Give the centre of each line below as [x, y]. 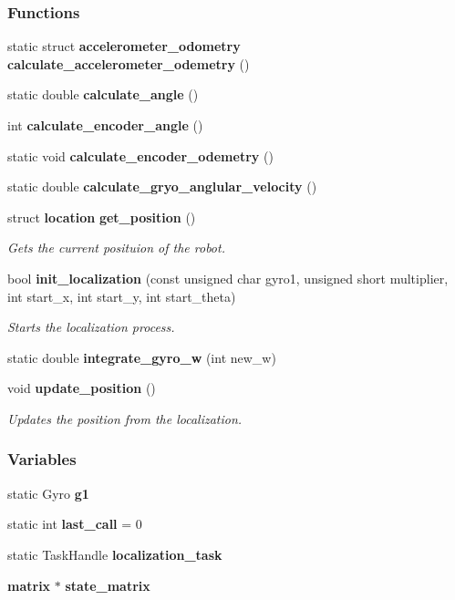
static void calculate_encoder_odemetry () [140, 155]
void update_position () [82, 388]
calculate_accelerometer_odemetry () [129, 63]
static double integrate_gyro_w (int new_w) [142, 357]
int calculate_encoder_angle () [105, 125]
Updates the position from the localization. [125, 418]
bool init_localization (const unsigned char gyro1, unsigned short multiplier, [228, 278]
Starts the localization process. [91, 327]
